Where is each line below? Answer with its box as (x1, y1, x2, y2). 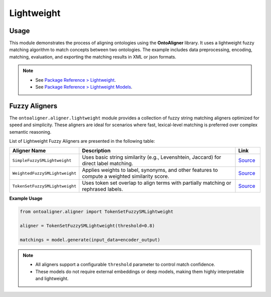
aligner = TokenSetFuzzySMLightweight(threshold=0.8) (20, 223, 155, 229)
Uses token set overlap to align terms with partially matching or (82, 179, 231, 186)
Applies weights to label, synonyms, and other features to (82, 167, 218, 174)
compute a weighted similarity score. (82, 173, 170, 180)
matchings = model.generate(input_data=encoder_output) (20, 237, 161, 243)
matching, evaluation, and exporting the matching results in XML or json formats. (9, 54, 177, 60)
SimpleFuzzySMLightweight (12, 158, 72, 163)
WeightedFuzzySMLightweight (12, 170, 77, 176)
